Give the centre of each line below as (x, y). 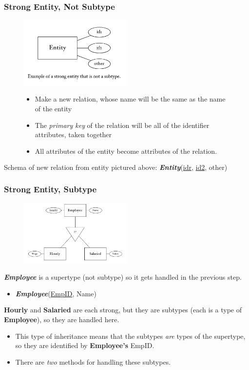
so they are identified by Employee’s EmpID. (85, 345)
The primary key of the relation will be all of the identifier (122, 125)
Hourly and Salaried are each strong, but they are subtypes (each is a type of (123, 310)
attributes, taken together (73, 134)
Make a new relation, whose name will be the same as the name (130, 99)
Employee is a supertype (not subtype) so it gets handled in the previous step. (123, 277)
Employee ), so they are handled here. (62, 319)
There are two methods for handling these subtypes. (93, 361)
